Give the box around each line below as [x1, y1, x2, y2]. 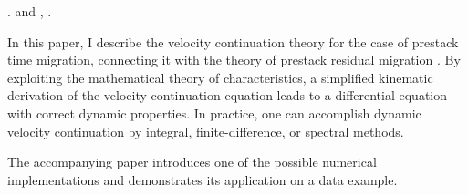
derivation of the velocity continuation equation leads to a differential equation [7, 86, 448, 105]
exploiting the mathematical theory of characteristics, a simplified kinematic [7, 67, 433, 87]
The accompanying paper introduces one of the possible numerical [7, 152, 377, 171]
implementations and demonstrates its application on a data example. [7, 169, 398, 189]
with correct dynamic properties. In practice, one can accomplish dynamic [7, 103, 421, 122]
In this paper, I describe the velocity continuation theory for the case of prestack [7, 32, 459, 51]
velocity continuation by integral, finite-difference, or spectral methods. [7, 121, 404, 140]
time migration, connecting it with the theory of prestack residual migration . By [7, 50, 461, 69]
